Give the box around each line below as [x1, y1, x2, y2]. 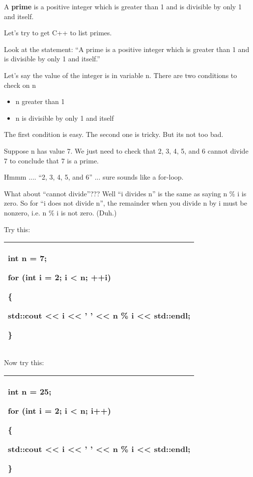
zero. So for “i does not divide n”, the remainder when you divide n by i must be [4, 198, 247, 208]
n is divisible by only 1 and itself [15, 112, 114, 123]
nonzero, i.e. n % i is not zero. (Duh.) [4, 207, 117, 217]
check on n [4, 79, 36, 90]
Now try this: [4, 357, 44, 368]
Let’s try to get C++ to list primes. [4, 27, 112, 38]
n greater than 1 [15, 96, 65, 106]
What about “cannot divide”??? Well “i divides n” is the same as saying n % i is [4, 188, 247, 198]
